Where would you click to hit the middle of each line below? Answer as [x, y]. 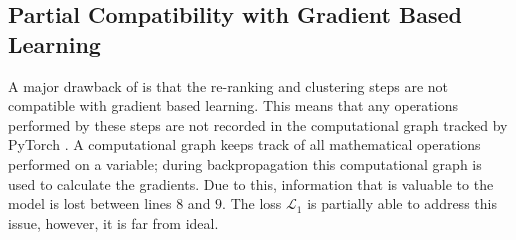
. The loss [252, 203]
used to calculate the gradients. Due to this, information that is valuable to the [251, 183]
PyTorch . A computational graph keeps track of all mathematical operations [244, 144]
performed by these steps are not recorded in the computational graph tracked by [258, 124]
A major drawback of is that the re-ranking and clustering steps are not [228, 85]
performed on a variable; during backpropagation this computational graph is [245, 163]
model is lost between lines [90, 203]
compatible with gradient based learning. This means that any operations [233, 105]
